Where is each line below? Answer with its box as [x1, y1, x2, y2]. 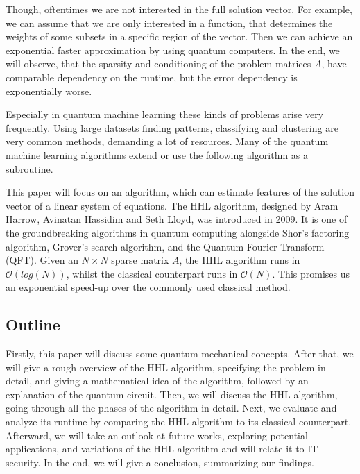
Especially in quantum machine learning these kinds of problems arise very [6, 107, 324, 121]
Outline [6, 314, 60, 335]
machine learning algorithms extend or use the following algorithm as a [6, 147, 308, 162]
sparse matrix [111, 253, 169, 267]
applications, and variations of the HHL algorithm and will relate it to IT [6, 441, 318, 456]
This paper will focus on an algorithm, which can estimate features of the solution [6, 185, 354, 199]
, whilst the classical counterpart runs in [66, 266, 238, 280]
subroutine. [6, 161, 53, 176]
